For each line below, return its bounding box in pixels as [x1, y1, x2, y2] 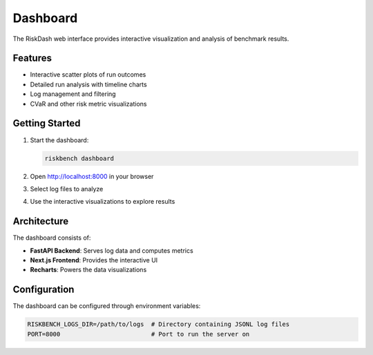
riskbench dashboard [44, 154, 114, 162]
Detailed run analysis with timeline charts [30, 80, 148, 88]
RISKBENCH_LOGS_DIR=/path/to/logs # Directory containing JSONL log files [27, 320, 290, 328]
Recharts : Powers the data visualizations [30, 266, 147, 274]
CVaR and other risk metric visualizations [30, 99, 147, 108]
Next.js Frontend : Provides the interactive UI [30, 256, 158, 264]
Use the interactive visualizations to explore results [30, 198, 175, 206]
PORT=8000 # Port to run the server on [27, 330, 250, 338]
